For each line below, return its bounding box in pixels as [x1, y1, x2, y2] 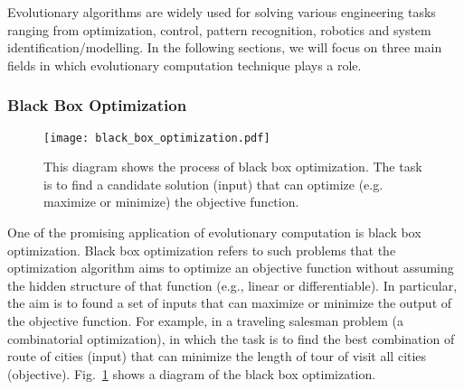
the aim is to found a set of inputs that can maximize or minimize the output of [7, 293, 452, 312]
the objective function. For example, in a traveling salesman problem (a [7, 311, 403, 330]
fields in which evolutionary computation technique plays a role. [7, 55, 362, 74]
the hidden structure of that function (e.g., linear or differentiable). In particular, [7, 275, 458, 294]
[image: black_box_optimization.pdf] [43, 131, 270, 144]
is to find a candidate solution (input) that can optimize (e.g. [43, 174, 384, 193]
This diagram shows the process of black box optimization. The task [43, 157, 422, 176]
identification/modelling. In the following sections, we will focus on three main [7, 38, 442, 57]
